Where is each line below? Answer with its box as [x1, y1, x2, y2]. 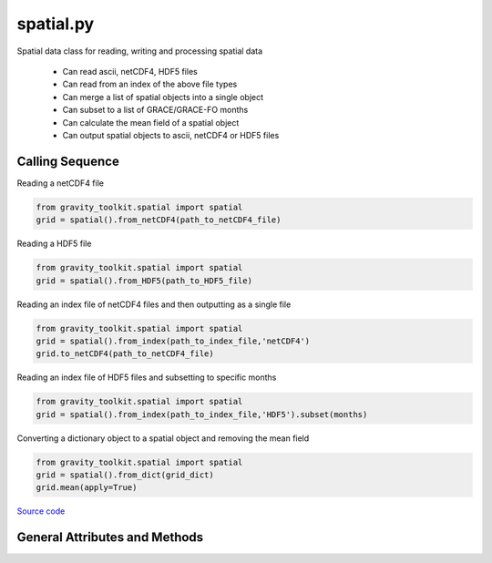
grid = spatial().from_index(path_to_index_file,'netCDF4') [36, 335, 311, 346]
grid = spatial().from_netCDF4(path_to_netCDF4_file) [36, 215, 282, 225]
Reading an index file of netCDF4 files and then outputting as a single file [16, 299, 292, 310]
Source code [16, 506, 66, 517]
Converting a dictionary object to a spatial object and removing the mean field [16, 433, 310, 444]
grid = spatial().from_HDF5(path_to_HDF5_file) [36, 275, 252, 286]
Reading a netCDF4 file [16, 178, 105, 189]
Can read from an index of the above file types [62, 78, 238, 90]
